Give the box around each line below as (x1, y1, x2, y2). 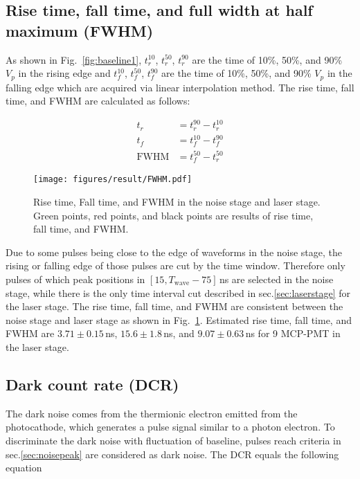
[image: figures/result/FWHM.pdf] (33, 174, 192, 185)
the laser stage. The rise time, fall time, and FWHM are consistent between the (6, 299, 343, 314)
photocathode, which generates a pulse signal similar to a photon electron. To (6, 419, 335, 434)
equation (6, 460, 42, 475)
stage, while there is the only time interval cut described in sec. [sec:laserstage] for (6, 285, 351, 300)
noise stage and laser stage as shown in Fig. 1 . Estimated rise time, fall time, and (6, 312, 352, 327)
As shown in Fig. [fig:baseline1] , (6, 52, 142, 66)
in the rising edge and (18, 66, 111, 80)
